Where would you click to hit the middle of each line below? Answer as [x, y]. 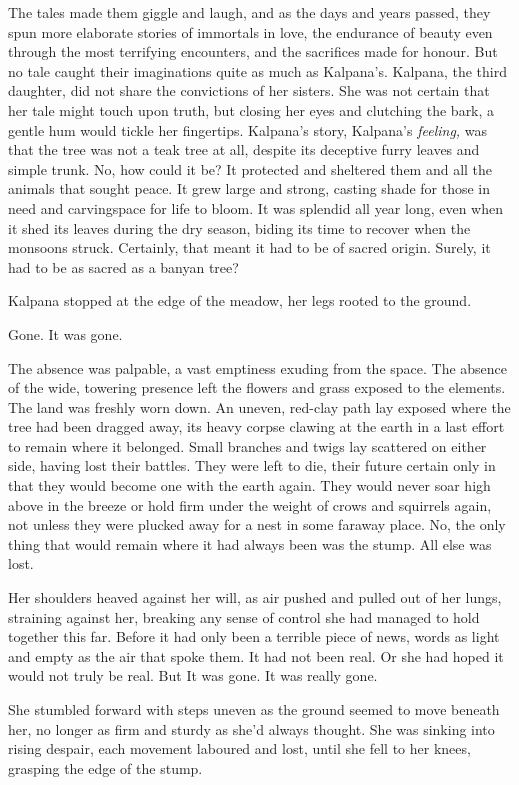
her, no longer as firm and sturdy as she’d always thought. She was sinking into [251, 728]
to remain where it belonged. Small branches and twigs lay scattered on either [247, 445]
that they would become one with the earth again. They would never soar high [249, 485]
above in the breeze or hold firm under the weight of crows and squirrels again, [250, 504]
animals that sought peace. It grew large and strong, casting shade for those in [249, 188]
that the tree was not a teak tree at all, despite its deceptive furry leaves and [244, 149]
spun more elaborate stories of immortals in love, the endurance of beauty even [250, 31]
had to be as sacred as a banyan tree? [123, 266]
